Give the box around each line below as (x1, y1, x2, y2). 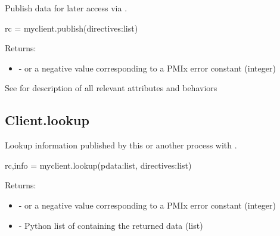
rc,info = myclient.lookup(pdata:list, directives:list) (5, 159, 192, 171)
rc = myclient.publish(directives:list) (5, 21, 138, 34)
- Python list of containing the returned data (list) (18, 219, 203, 231)
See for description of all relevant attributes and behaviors (5, 82, 217, 94)
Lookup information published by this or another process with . (5, 139, 237, 151)
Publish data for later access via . (5, 2, 127, 14)
